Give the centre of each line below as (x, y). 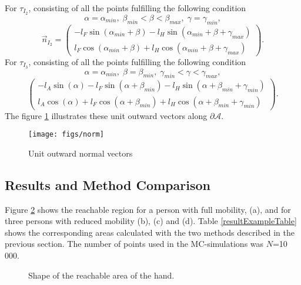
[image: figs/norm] (66, 135)
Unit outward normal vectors (81, 153)
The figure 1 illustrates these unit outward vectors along (106, 115)
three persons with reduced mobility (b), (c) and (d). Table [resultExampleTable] (151, 221)
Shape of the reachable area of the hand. (101, 275)
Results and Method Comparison (108, 184)
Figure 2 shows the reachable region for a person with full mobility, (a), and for (148, 209)
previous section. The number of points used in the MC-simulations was (134, 244)
